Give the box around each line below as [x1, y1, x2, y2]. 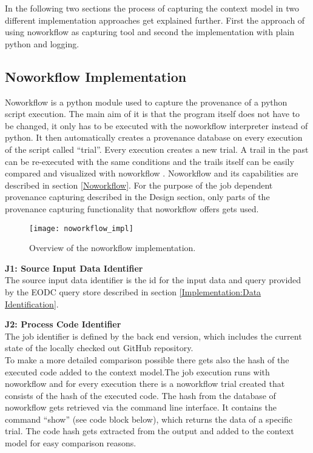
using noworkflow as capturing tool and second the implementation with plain [5, 25, 295, 38]
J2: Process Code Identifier [5, 318, 121, 331]
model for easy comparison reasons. [5, 437, 136, 449]
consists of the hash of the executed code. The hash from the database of [5, 389, 276, 401]
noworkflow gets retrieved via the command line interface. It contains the [5, 401, 277, 414]
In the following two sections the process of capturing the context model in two [5, 2, 299, 14]
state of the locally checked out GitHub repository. [5, 341, 194, 354]
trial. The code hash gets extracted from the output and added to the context [5, 424, 294, 437]
